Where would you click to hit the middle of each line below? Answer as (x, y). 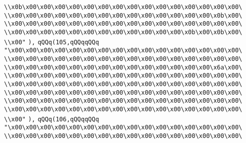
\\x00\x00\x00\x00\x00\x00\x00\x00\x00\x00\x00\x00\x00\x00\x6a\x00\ (123, 67)
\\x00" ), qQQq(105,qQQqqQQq (52, 42)
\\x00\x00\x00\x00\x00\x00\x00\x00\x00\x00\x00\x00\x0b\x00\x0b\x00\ (123, 32)
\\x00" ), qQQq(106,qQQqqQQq (52, 119)
